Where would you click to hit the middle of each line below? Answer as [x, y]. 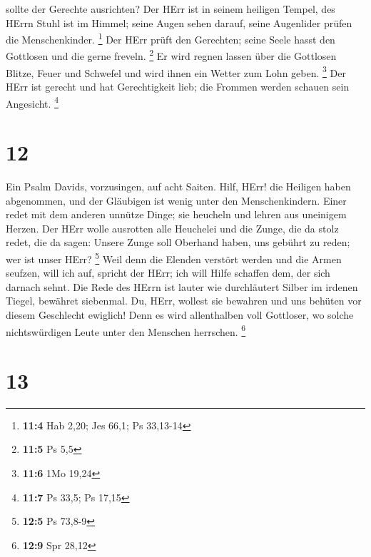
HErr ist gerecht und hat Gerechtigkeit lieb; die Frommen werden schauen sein [178, 86]
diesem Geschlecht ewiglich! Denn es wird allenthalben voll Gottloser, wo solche [180, 314]
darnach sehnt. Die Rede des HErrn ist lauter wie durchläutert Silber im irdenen [182, 286]
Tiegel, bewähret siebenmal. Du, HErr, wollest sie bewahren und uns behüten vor [184, 301]
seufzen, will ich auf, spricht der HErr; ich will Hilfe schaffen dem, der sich [168, 273]
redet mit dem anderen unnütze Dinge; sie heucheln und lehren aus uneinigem [176, 214]
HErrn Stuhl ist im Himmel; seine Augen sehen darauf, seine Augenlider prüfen [179, 22]
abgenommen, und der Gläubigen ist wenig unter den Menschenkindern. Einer [176, 200]
